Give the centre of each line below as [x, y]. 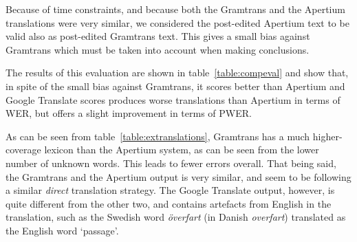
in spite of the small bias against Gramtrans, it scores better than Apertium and [175, 86]
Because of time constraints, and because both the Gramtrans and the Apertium [175, 9]
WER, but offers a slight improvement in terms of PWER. [129, 113]
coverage [23, 150]
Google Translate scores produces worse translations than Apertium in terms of [173, 99]
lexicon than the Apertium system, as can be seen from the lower [182, 150]
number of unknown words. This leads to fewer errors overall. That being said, [171, 163]
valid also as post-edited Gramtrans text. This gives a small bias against [158, 36]
